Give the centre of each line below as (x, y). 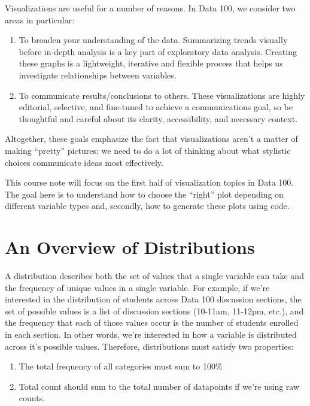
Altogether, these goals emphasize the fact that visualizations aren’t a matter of (151, 139)
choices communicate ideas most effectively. (84, 162)
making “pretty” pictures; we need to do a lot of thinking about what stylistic (148, 150)
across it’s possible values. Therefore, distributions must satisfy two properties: (149, 346)
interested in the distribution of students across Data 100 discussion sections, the (153, 299)
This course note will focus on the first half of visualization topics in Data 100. (149, 182)
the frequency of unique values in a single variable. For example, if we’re (137, 287)
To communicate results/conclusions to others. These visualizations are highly (162, 95)
